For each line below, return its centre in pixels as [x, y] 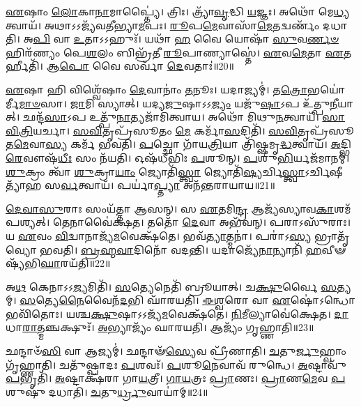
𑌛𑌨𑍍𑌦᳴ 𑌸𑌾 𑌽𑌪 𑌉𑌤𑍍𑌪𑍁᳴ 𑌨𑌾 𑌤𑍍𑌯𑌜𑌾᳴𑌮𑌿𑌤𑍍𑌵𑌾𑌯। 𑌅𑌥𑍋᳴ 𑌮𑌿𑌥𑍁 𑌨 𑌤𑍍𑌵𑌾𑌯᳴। [171, 117]
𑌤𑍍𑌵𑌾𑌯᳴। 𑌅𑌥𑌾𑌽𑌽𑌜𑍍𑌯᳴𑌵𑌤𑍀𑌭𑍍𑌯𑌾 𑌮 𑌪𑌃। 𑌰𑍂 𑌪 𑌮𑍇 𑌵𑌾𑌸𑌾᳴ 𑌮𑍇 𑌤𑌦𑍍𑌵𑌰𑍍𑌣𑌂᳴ [163, 25]
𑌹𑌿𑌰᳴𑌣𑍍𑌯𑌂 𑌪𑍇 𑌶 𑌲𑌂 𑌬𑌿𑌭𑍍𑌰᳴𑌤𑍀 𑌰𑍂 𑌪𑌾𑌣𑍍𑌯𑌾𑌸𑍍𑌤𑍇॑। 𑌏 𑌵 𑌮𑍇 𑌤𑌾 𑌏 [175, 52]
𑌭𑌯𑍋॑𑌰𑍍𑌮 [326, 89]
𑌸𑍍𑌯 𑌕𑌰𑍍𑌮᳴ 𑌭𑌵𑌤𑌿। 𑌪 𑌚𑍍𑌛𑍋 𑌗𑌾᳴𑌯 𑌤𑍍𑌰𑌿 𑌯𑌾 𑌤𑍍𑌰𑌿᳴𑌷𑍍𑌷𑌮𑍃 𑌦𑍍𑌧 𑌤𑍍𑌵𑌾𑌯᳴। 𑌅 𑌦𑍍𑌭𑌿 [198, 144]
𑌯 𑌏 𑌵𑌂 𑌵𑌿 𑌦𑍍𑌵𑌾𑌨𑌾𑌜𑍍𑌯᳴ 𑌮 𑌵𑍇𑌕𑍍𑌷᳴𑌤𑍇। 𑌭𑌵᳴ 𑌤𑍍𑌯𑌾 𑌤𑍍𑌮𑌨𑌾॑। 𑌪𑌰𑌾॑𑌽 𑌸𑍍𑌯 [159, 235]
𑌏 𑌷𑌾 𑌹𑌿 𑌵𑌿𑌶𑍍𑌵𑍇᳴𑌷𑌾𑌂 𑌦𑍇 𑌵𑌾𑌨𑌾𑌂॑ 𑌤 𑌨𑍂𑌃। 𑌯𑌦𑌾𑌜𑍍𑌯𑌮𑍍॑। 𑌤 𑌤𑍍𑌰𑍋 [156, 89]
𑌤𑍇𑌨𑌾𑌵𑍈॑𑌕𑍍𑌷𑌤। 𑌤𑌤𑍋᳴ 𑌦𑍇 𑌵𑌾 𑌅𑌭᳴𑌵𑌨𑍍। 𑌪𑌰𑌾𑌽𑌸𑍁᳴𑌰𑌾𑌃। [202, 222]
